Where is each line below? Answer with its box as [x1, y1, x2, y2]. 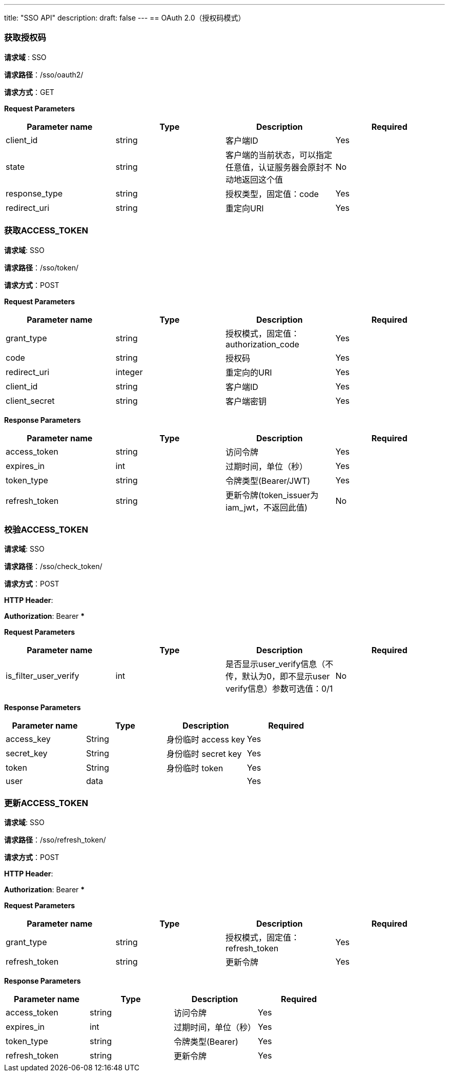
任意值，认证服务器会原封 [226, 162, 324, 172]
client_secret [6, 395, 55, 406]
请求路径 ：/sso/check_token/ [4, 562, 103, 571]
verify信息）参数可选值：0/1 [226, 683, 333, 694]
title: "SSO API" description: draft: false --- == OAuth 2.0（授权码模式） [4, 13, 246, 22]
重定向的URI [226, 367, 272, 378]
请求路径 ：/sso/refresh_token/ [4, 835, 106, 844]
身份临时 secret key [166, 749, 242, 759]
